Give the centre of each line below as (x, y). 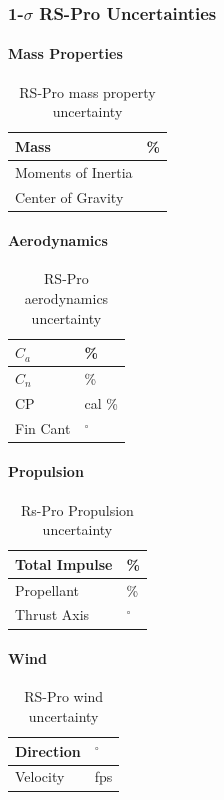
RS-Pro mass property (87, 91)
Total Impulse (64, 563)
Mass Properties (65, 53)
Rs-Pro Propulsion (77, 509)
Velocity (40, 776)
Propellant (47, 589)
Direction (48, 750)
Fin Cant (43, 427)
